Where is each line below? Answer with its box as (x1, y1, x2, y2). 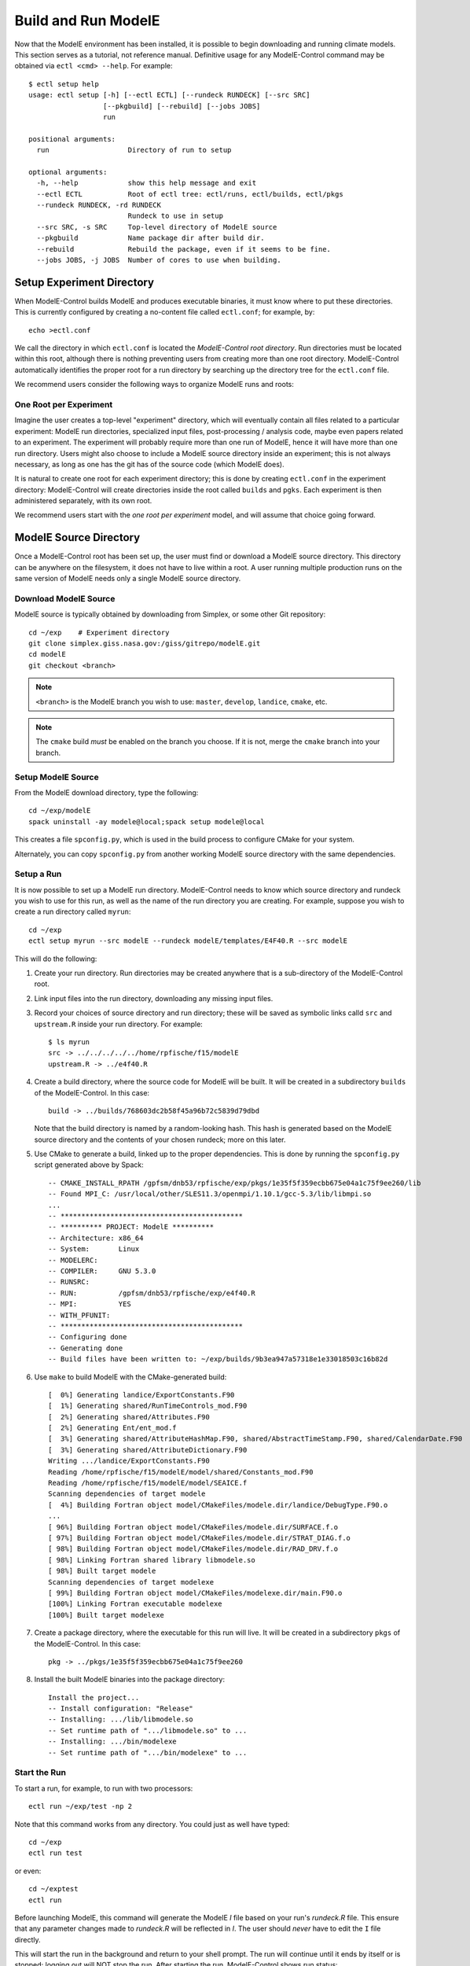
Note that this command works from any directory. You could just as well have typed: (14, 1819, 290, 1828)
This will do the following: (14, 954, 97, 963)
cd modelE (28, 650, 66, 659)
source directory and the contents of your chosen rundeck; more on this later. (34, 1135, 286, 1144)
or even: (14, 1866, 42, 1876)
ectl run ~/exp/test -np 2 (28, 1802, 133, 1811)
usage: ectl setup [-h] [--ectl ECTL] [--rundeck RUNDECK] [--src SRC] (28, 90, 310, 100)
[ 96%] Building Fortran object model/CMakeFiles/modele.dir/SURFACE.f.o (48, 1522, 339, 1531)
